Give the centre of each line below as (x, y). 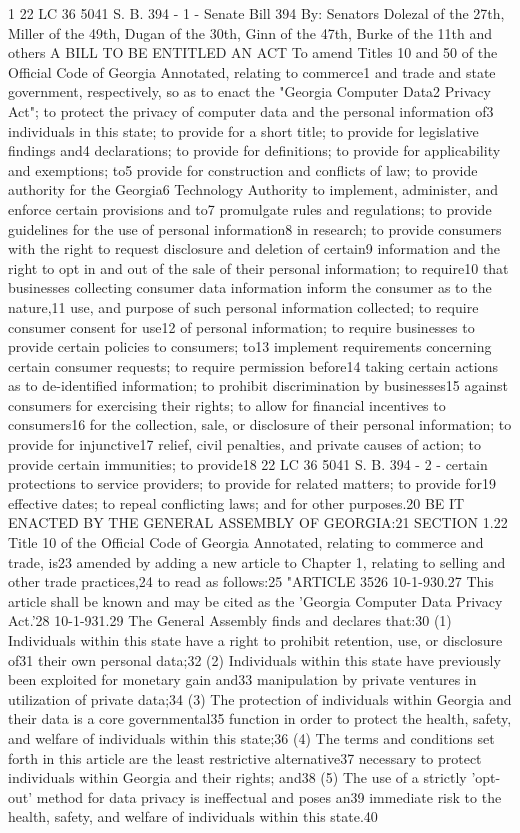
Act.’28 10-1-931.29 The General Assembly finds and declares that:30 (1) (230, 620)
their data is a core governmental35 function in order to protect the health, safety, (260, 718)
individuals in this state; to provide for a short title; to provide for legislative (243, 130)
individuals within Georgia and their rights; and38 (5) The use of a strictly (237, 777)
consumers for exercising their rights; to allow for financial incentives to (227, 404)
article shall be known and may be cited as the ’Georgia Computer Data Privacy (255, 600)
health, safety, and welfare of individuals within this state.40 (193, 816)
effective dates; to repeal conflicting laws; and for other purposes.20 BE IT (236, 502)
